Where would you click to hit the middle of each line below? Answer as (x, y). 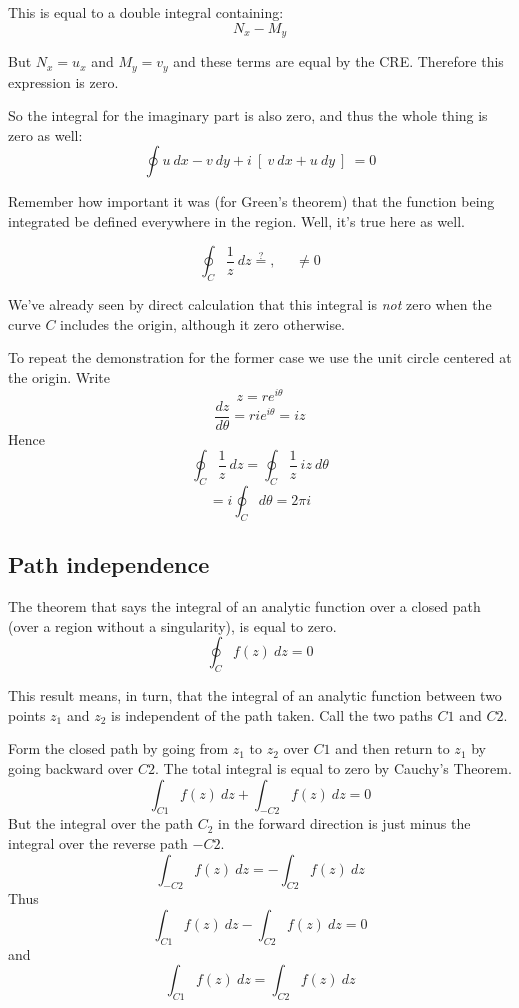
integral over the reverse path (98, 842)
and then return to (392, 748)
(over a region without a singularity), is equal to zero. (172, 625)
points (27, 714)
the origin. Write (59, 377)
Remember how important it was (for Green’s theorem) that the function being (251, 201)
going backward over (71, 767)
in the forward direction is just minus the (344, 823)
